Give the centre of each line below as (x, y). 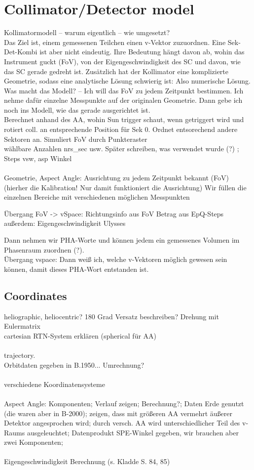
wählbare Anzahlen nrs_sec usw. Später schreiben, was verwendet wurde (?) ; (122, 149)
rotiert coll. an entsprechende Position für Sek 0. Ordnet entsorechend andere (121, 129)
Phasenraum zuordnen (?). (44, 249)
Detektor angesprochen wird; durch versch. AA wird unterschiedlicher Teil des (122, 423)
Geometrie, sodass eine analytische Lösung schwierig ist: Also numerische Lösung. (127, 81)
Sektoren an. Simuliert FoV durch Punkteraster (76, 139)
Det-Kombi (21, 52)
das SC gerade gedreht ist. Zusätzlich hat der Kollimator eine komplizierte (116, 71)
